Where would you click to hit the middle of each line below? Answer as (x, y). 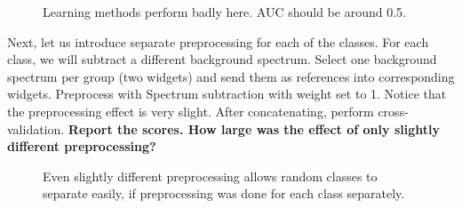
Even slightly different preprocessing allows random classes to (210, 176)
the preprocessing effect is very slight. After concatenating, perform (191, 111)
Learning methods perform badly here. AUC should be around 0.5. (224, 12)
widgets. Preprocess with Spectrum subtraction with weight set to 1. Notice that (227, 94)
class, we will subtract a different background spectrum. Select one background (222, 59)
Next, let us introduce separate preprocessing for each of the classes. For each (218, 41)
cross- (393, 111)
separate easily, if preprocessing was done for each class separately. (224, 193)
